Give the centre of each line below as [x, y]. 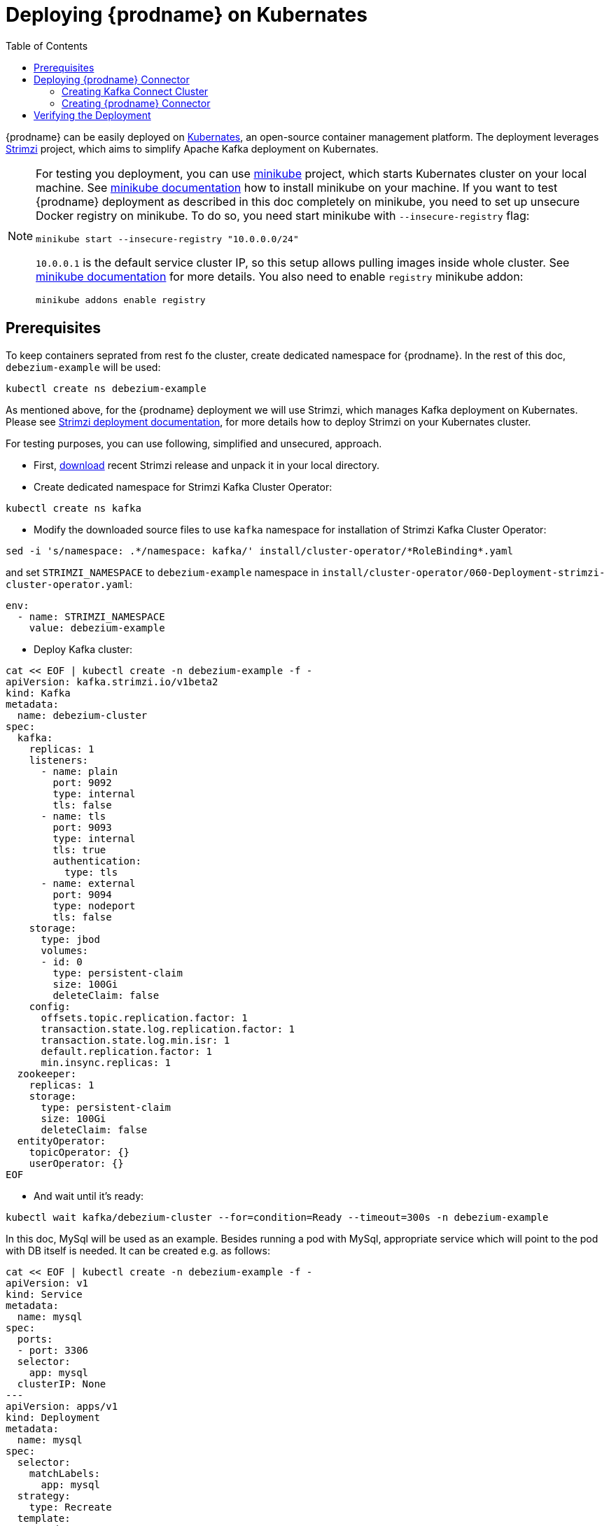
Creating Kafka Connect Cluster [135, 91]
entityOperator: [62, 1141]
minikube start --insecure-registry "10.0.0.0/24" [167, 239]
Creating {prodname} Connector [136, 103]
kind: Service [44, 1294]
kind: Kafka [38, 693]
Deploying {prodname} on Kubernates [187, 15]
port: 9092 [82, 782]
